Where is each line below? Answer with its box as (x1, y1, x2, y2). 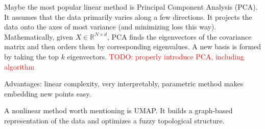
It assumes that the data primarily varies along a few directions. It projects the (4, 11, 252, 22)
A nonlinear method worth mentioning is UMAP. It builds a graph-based (4, 105, 233, 116)
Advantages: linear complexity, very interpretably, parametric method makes (4, 78, 244, 89)
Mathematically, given (4, 31, 73, 42)
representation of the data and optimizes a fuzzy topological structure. (4, 115, 225, 125)
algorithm (4, 61, 35, 72)
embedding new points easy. (4, 88, 91, 99)
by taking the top (4, 51, 59, 61)
